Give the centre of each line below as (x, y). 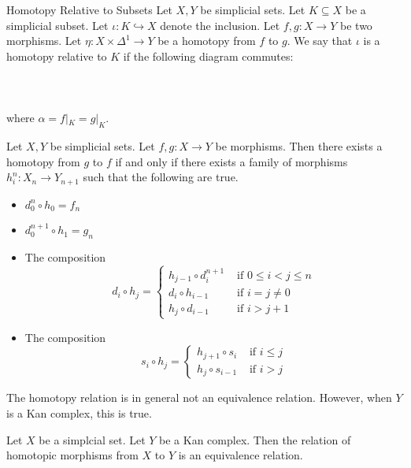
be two (356, 25)
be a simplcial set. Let (92, 439)
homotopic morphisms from (72, 455)
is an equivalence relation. (241, 455)
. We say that (320, 41)
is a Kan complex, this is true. (79, 412)
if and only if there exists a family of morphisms (231, 161)
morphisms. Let (44, 41)
